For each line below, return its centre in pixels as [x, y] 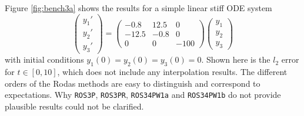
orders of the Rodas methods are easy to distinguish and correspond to [133, 83]
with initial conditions [44, 59]
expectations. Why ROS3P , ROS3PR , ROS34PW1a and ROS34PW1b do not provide [143, 95]
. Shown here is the [236, 59]
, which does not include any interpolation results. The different [172, 71]
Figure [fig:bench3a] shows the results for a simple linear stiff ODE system [138, 8]
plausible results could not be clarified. [74, 106]
